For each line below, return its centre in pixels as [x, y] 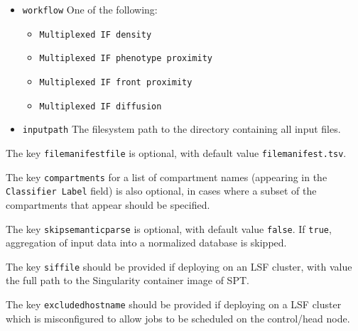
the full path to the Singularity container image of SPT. [128, 280]
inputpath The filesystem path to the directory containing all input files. [181, 129]
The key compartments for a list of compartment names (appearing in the [167, 177]
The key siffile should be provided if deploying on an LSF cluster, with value [179, 266]
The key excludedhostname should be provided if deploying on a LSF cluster [174, 304]
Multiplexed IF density [96, 34]
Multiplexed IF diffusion [101, 106]
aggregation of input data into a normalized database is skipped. [146, 243]
